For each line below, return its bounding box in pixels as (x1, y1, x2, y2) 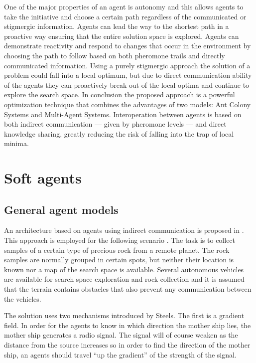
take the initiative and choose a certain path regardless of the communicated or (4, 11, 247, 21)
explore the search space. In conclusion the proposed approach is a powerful (4, 89, 235, 100)
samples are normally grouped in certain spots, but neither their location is (4, 254, 234, 265)
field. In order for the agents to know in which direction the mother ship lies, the (4, 320, 251, 330)
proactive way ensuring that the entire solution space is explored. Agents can (4, 30, 239, 41)
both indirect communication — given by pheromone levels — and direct (4, 119, 227, 129)
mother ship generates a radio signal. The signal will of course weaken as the (4, 330, 238, 340)
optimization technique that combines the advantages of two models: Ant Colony (4, 99, 251, 109)
